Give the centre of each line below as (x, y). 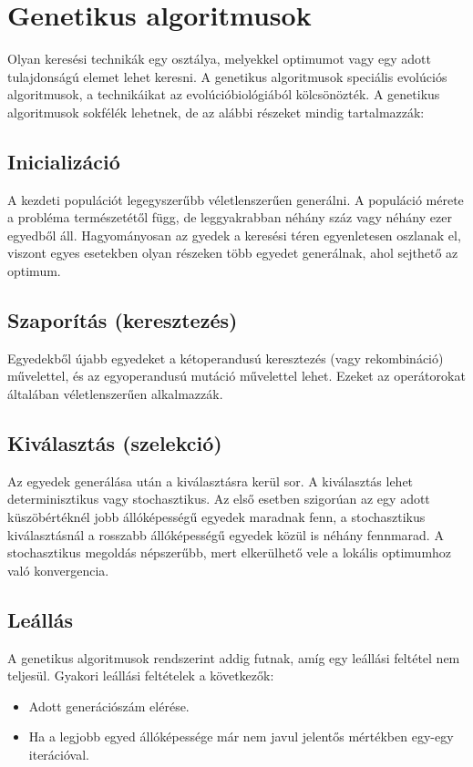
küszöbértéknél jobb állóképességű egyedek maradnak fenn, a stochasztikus (216, 517)
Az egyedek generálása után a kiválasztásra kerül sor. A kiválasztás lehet (211, 481)
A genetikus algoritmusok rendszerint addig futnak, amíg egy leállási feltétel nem (234, 657)
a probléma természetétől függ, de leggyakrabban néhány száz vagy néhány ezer (230, 217)
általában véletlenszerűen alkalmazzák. (115, 394)
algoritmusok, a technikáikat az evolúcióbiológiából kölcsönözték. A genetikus (224, 94)
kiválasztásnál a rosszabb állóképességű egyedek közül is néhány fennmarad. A (226, 534)
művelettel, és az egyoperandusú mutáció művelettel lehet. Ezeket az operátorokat (236, 376)
